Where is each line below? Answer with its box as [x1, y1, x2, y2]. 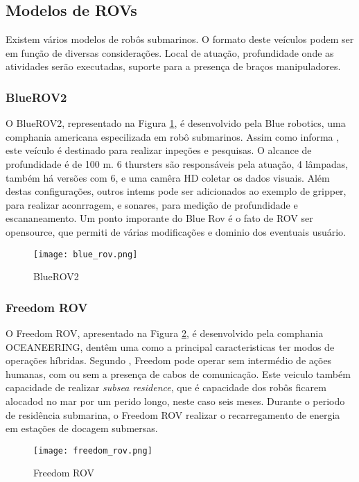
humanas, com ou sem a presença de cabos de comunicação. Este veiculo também [6, 366, 351, 381]
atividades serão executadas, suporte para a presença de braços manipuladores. [6, 59, 341, 74]
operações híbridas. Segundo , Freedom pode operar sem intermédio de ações [6, 353, 332, 368]
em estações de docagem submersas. [6, 421, 158, 436]
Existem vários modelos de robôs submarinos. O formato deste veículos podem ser [6, 32, 354, 46]
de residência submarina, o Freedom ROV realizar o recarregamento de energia [6, 407, 340, 422]
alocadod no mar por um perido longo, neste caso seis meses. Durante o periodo [6, 393, 345, 408]
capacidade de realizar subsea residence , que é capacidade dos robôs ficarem [6, 380, 326, 395]
